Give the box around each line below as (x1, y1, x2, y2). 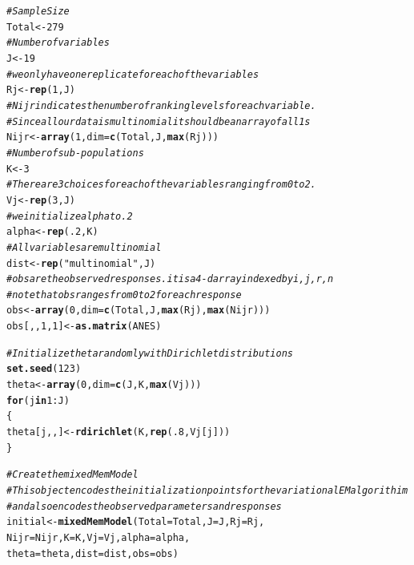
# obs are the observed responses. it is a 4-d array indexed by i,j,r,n (6, 273, 334, 285)
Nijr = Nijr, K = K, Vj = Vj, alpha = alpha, (6, 532, 191, 543)
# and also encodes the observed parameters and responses (6, 500, 282, 512)
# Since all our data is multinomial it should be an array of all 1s (6, 115, 311, 127)
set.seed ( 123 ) (6, 363, 82, 375)
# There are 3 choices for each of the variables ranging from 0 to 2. (6, 179, 316, 191)
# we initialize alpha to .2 (6, 210, 133, 222)
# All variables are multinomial (6, 241, 162, 253)
